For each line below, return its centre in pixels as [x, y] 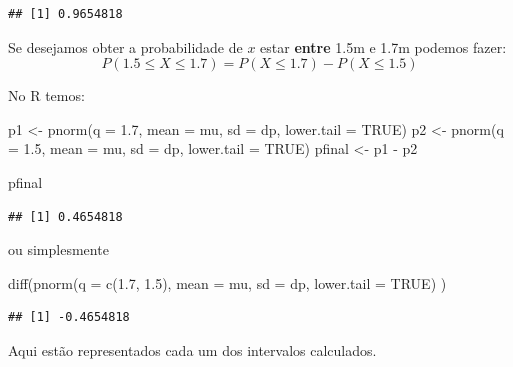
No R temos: [46, 95]
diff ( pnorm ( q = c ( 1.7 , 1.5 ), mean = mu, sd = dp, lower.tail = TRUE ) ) [227, 282]
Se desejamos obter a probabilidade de [125, 46]
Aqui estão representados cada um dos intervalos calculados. [192, 349]
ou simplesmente [58, 249]
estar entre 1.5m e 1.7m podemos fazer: [383, 46]
